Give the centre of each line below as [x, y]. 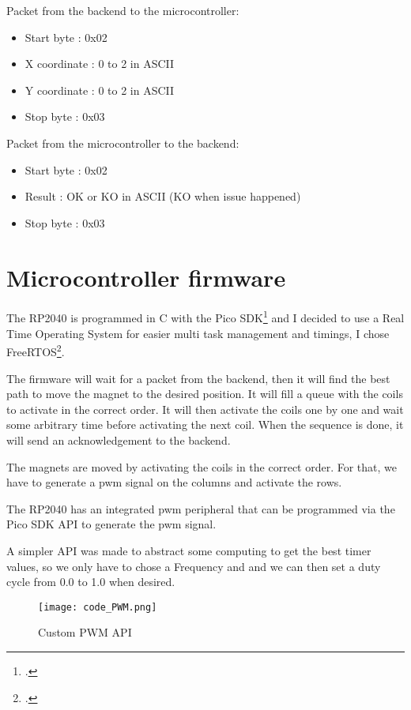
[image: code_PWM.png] [98, 607]
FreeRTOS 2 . [36, 350]
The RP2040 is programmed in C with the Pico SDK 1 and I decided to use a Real [205, 317]
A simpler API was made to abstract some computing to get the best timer [189, 550]
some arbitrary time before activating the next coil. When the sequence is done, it [205, 424]
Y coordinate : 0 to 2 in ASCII [100, 90]
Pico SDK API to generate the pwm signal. [111, 524]
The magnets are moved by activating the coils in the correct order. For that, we [202, 466]
